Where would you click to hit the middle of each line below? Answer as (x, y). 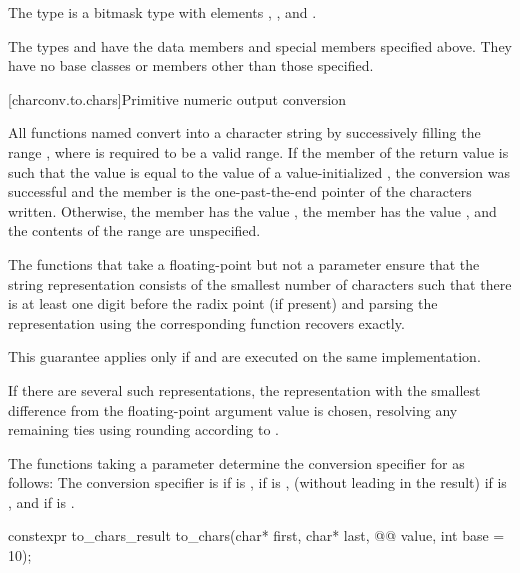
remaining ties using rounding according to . (143, 429)
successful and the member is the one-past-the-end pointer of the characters (240, 191)
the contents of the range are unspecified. (134, 230)
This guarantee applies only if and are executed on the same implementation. (244, 356)
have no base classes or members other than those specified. (191, 65)
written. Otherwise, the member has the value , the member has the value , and (252, 210)
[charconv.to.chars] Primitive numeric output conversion (177, 98)
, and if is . (41, 501)
